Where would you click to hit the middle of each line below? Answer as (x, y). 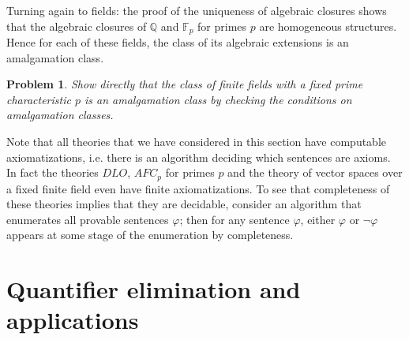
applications (73, 320)
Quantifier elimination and (154, 289)
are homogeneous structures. (328, 26)
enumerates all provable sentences (88, 219)
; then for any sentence (235, 219)
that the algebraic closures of (77, 26)
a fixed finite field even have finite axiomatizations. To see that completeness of (198, 188)
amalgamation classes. (60, 115)
